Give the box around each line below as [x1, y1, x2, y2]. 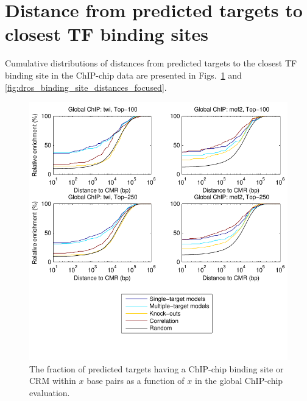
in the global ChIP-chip [195, 374, 283, 387]
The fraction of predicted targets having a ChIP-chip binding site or [29, 362, 284, 375]
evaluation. [29, 386, 70, 399]
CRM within [29, 374, 76, 387]
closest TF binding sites [5, 21, 209, 46]
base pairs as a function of [86, 374, 185, 387]
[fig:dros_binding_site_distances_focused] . [5, 80, 167, 93]
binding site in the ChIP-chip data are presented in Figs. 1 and [5, 68, 242, 81]
